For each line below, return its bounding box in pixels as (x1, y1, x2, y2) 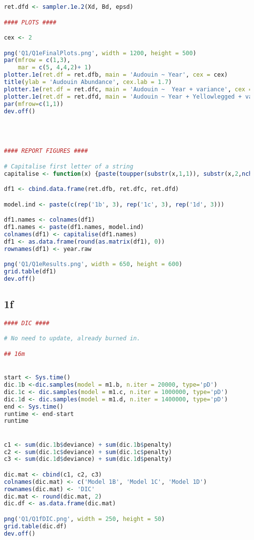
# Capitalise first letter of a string (4, 163, 133, 170)
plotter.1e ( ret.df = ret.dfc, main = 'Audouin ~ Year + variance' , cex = (4, 85, 253, 93)
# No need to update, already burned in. (4, 335, 141, 342)
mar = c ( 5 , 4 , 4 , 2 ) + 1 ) (18, 64, 92, 71)
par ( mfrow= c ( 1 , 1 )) (4, 100, 63, 107)
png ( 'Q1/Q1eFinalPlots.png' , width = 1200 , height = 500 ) (4, 49, 196, 57)
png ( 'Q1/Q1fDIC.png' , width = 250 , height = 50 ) (4, 515, 165, 522)
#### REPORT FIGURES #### (4, 147, 88, 155)
